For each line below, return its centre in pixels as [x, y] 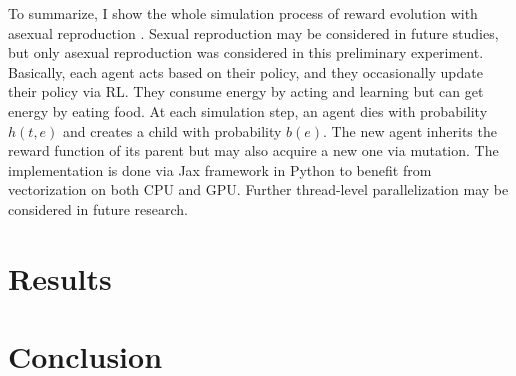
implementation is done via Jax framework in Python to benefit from [220, 169]
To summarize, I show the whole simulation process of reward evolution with [243, 13]
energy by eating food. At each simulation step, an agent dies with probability [248, 110]
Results [60, 277]
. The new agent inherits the [410, 130]
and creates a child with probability [172, 130]
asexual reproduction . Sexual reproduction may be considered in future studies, [253, 32]
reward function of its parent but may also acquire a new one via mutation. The [253, 150]
